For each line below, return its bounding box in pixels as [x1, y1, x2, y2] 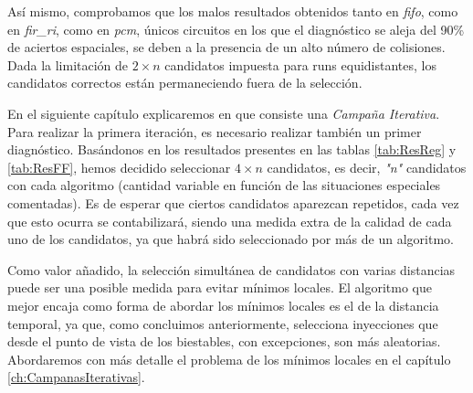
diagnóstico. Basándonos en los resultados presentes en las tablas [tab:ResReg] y [7, 140, 457, 159]
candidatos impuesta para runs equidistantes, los [164, 55, 437, 74]
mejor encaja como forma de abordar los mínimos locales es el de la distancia [7, 295, 439, 314]
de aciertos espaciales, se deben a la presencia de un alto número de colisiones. [7, 37, 446, 57]
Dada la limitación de [7, 55, 129, 74]
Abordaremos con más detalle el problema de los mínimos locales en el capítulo [7, 349, 451, 368]
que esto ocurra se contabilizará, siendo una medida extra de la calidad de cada [7, 211, 452, 230]
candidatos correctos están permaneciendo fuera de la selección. [7, 73, 363, 92]
